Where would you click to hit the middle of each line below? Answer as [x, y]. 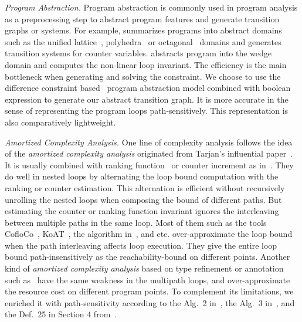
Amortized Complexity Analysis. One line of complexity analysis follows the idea [149, 142]
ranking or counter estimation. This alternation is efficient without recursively [145, 187]
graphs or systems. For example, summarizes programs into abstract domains [143, 30]
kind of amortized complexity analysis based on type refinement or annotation [144, 268]
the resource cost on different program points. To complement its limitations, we [149, 291]
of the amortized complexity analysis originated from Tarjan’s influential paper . [149, 153]
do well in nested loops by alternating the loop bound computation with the [142, 176]
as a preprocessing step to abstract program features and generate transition [142, 18]
